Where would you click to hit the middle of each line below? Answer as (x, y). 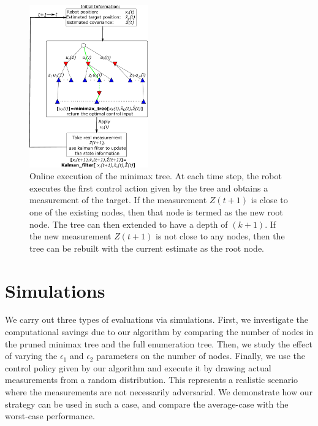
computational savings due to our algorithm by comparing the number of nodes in (159, 332)
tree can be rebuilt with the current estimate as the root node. (147, 248)
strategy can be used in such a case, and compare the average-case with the (147, 404)
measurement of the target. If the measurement (118, 200)
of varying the (31, 356)
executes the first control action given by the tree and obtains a (149, 188)
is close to (269, 200)
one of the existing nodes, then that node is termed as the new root (156, 211)
